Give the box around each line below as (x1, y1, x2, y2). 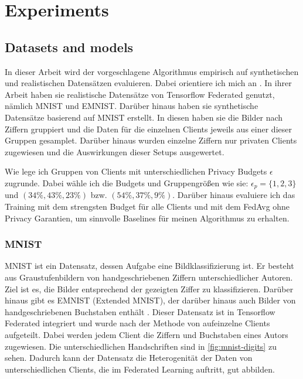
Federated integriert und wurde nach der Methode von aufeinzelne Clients (5, 317, 270, 329)
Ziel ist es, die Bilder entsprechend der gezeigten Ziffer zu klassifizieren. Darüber (5, 282, 294, 295)
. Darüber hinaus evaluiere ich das (172, 189, 295, 201)
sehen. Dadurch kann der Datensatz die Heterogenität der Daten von (5, 351, 253, 364)
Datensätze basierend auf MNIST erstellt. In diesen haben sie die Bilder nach (5, 111, 283, 123)
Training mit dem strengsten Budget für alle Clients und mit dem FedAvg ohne (5, 200, 290, 212)
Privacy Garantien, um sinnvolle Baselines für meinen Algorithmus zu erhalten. (5, 211, 290, 224)
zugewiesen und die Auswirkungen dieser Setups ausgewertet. (5, 145, 224, 158)
